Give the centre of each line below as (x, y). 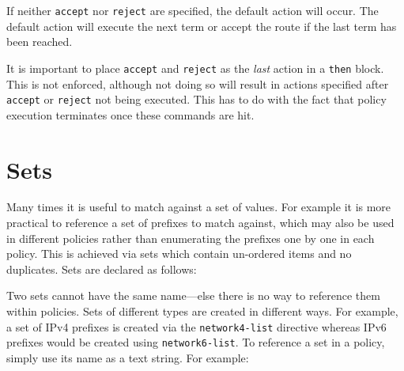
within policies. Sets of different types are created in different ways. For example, (202, 311)
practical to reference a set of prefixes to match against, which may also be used (200, 223)
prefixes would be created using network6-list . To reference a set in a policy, (196, 342)
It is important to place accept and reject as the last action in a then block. (195, 68)
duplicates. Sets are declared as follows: (102, 269)
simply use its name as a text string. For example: (128, 357)
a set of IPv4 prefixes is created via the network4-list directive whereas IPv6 (196, 326)
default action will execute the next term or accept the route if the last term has (202, 26)
